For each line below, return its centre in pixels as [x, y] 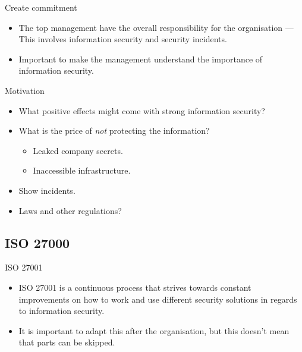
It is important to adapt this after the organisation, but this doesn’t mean [154, 330]
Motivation [25, 90]
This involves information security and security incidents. [123, 39]
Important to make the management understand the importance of [141, 59]
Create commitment [41, 7]
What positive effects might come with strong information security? [142, 110]
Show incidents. [47, 190]
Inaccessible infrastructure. [82, 170]
